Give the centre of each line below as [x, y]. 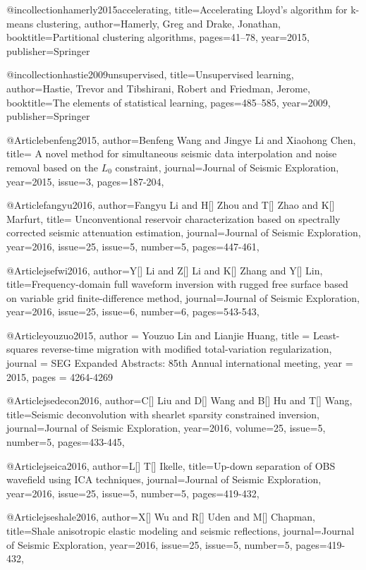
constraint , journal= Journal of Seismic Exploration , [227, 167]
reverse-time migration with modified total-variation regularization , [187, 349]
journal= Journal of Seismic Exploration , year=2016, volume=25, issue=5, [166, 428]
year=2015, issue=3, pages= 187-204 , [85, 181]
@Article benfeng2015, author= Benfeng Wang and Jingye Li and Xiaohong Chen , [181, 139]
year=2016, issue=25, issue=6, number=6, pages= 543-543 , [133, 311]
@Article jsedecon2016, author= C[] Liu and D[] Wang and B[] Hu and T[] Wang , [179, 400]
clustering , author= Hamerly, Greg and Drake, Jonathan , [159, 23]
